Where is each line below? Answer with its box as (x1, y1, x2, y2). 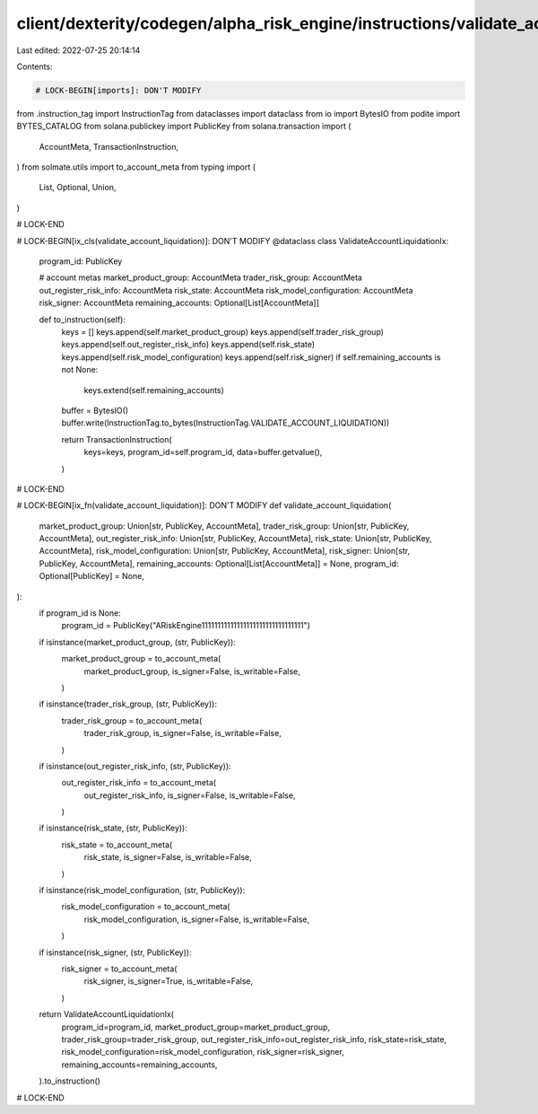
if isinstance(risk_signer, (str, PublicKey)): (39, 947, 192, 958)
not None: (61, 364, 99, 375)
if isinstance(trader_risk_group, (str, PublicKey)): (39, 698, 217, 709)
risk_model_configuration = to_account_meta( (61, 901, 230, 912)
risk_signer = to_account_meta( (61, 963, 178, 974)
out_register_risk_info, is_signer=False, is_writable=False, (83, 790, 296, 801)
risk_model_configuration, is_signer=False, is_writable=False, (83, 914, 310, 925)
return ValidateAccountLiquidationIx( (39, 1009, 175, 1020)
